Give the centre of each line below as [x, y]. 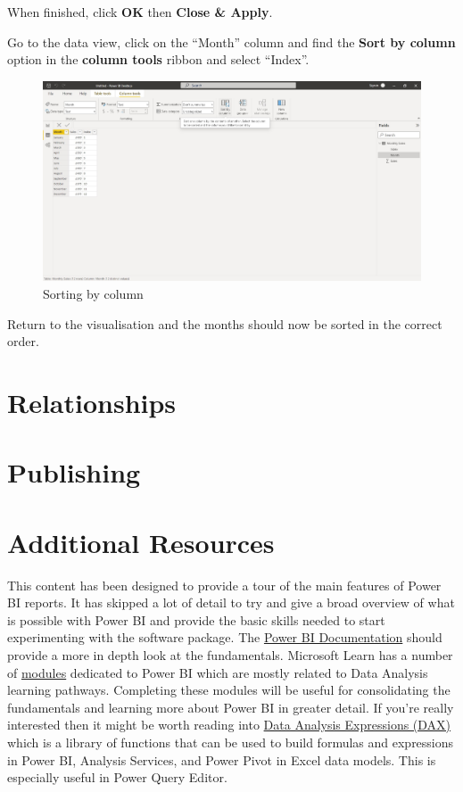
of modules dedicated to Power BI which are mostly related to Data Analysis [218, 672]
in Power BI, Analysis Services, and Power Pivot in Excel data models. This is [222, 759]
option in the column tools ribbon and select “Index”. [158, 59]
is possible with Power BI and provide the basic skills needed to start [196, 619]
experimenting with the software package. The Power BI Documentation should [225, 637]
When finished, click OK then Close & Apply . [140, 12]
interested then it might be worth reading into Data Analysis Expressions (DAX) [229, 725]
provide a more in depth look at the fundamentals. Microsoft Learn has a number [230, 655]
